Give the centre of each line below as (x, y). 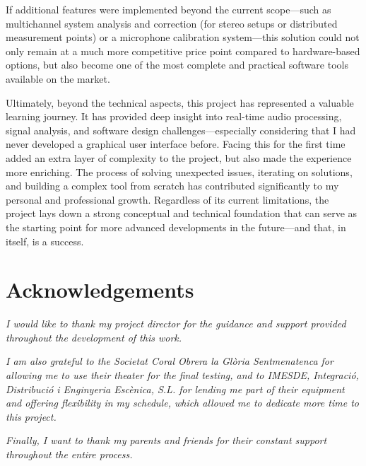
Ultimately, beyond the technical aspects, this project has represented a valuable (180, 102)
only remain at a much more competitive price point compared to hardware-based (183, 51)
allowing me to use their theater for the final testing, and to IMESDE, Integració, (182, 375)
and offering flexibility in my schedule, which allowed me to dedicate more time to (182, 403)
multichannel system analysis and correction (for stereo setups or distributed (172, 23)
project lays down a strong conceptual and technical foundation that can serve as (182, 213)
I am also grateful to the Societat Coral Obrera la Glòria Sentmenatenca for (170, 361)
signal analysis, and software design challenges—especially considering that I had (181, 130)
